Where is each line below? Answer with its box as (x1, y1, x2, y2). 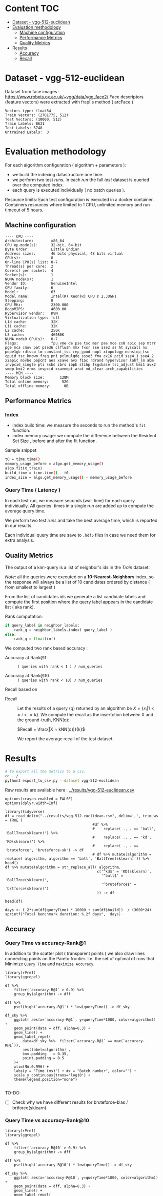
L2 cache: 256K (5, 328, 60, 333)
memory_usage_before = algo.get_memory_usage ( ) (5, 462, 104, 466)
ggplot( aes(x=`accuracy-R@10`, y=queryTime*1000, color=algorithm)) (14, 1175, 159, 1180)
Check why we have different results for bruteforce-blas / (12, 1099, 128, 1105)
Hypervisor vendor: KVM (5, 311, 58, 316)
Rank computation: (5, 613, 43, 619)
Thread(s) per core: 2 (5, 264, 54, 269)
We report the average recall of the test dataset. (17, 736, 114, 742)
